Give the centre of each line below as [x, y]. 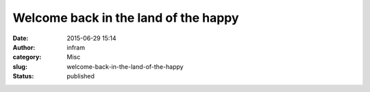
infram [76, 47]
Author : [24, 47]
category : [27, 57]
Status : [23, 76]
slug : [20, 66]
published [81, 76]
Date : [21, 38]
